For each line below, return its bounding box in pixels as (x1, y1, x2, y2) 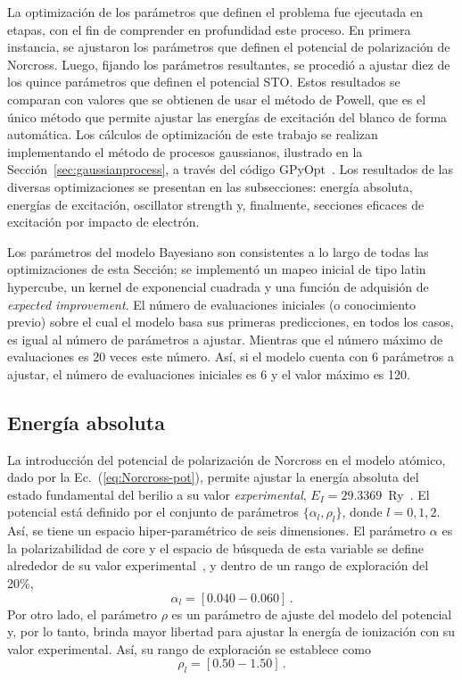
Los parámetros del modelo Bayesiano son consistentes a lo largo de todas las (7, 242, 429, 261)
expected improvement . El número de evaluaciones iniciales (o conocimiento (7, 294, 417, 313)
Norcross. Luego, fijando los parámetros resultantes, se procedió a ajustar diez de (7, 54, 450, 73)
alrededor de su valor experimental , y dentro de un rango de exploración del (7, 556, 429, 575)
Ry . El (388, 485, 430, 503)
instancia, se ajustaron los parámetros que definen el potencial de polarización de (7, 37, 450, 56)
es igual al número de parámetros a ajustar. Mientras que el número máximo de (7, 329, 443, 348)
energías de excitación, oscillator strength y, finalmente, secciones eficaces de (7, 195, 425, 213)
